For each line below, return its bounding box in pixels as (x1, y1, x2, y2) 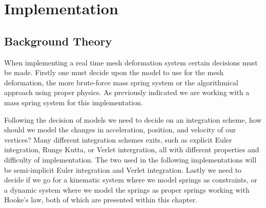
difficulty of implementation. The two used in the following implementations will (4, 154, 257, 165)
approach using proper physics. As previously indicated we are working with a (4, 87, 250, 98)
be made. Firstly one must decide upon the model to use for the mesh (4, 67, 223, 78)
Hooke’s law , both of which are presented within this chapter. (4, 194, 197, 205)
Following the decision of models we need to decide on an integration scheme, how (4, 114, 262, 125)
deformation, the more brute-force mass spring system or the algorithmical (4, 77, 238, 87)
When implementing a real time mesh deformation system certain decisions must (4, 57, 258, 67)
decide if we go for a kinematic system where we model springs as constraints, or (4, 174, 257, 185)
